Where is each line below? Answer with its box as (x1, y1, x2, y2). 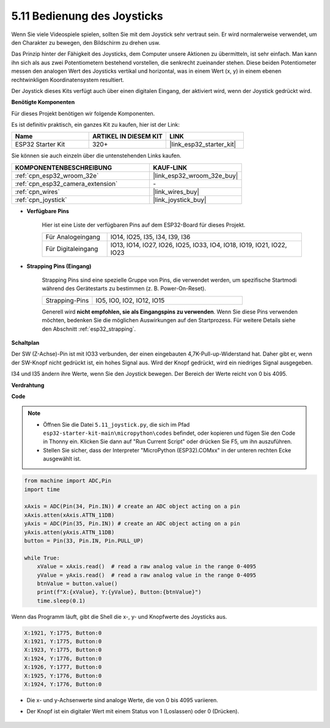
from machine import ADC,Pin (24, 478, 112, 484)
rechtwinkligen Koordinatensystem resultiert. (11, 76, 125, 83)
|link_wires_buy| (153, 187, 200, 196)
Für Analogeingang (45, 233, 101, 241)
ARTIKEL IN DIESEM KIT (92, 132, 163, 141)
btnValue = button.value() (37, 580, 119, 587)
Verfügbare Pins (26, 207, 70, 214)
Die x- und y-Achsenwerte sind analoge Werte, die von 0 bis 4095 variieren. (26, 697, 218, 704)
